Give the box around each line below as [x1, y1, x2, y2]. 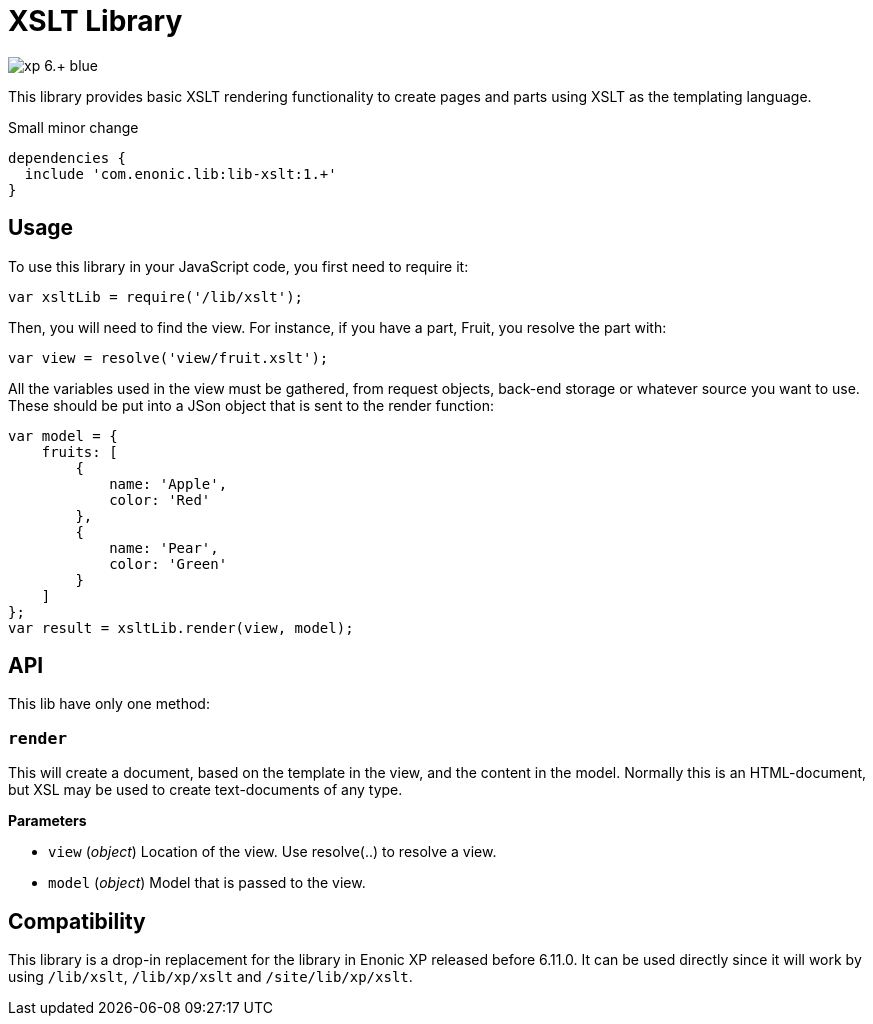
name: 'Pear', [109, 539, 219, 556]
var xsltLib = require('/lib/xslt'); [8, 288, 304, 305]
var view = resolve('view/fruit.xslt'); [8, 349, 329, 366]
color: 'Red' [109, 491, 211, 508]
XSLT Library [8, 4, 183, 38]
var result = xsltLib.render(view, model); [8, 619, 354, 636]
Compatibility [8, 908, 146, 934]
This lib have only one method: [8, 695, 210, 713]
